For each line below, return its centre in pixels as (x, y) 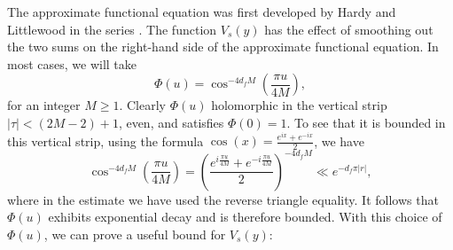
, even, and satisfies (171, 122)
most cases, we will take (72, 63)
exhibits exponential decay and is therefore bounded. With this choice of (245, 217)
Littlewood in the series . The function (112, 29)
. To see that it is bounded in (366, 122)
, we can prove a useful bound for (135, 234)
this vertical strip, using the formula (105, 141)
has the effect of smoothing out (349, 29)
